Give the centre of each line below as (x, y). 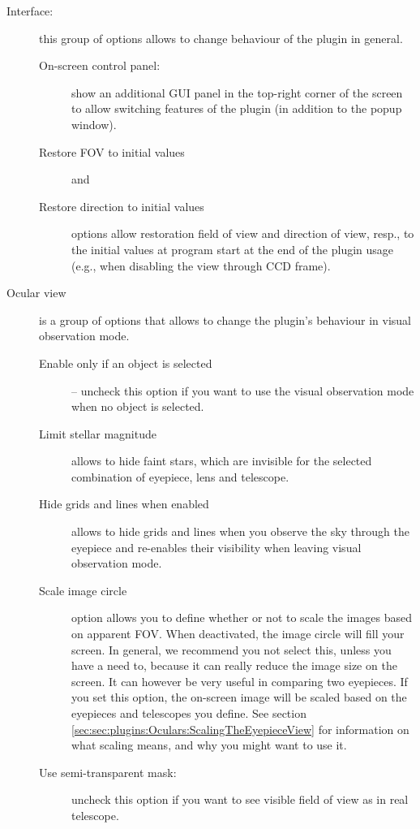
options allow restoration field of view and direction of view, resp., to (243, 233)
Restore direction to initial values (122, 206)
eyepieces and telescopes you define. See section (189, 713)
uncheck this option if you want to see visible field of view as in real (240, 799)
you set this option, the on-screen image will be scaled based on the (239, 697)
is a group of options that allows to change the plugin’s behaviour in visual (225, 320)
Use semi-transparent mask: (108, 772)
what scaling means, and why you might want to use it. (209, 745)
